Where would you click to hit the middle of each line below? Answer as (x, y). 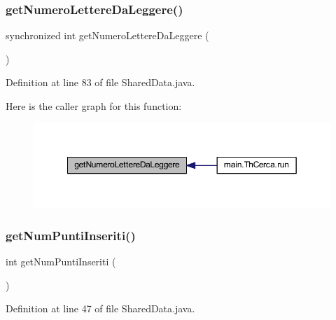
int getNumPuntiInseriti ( (61, 262)
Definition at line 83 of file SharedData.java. (100, 82)
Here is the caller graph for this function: (94, 106)
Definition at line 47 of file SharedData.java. (100, 308)
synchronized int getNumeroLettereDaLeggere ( (107, 35)
